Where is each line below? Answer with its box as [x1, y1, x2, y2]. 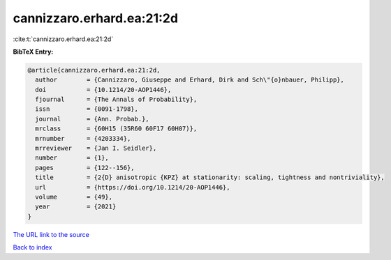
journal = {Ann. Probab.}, [35, 115, 149, 123]
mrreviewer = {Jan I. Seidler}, [35, 144, 157, 153]
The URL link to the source [13, 230, 90, 238]
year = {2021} [35, 203, 117, 211]
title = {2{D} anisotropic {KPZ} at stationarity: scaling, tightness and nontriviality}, [35, 174, 385, 181]
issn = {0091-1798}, [35, 105, 139, 113]
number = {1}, [35, 154, 110, 162]
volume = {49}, [35, 193, 113, 201]
